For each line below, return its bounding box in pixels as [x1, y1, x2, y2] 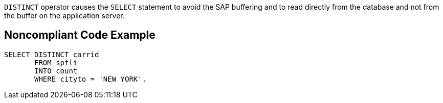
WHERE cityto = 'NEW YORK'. [34, 74, 147, 83]
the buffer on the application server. [4, 11, 125, 20]
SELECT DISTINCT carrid [4, 50, 99, 59]
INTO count [34, 66, 78, 75]
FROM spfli [34, 58, 78, 67]
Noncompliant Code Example [4, 29, 156, 42]
